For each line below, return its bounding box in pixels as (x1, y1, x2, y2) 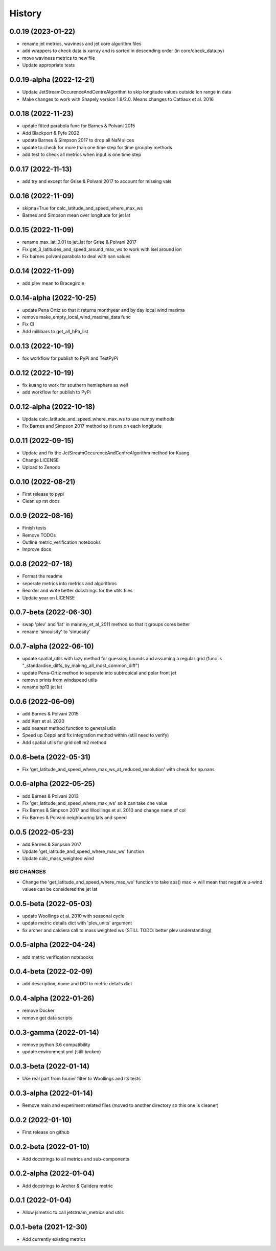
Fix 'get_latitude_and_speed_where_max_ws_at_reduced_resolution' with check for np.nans (22, 766, 215, 772)
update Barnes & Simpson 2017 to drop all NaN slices (22, 137, 134, 143)
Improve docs (22, 546, 51, 552)
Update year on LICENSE (22, 594, 75, 600)
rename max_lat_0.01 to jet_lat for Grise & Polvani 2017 (22, 239, 137, 245)
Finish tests (22, 525, 47, 531)
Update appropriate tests (22, 62, 75, 68)
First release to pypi (22, 491, 64, 497)
